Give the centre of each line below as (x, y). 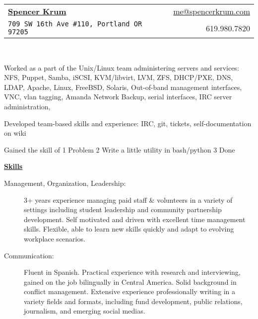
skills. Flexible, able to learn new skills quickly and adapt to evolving (129, 229)
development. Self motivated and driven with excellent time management (135, 219)
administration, (27, 106)
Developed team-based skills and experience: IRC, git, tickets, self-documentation (128, 123)
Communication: (29, 255)
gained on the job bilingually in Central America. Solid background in (130, 281)
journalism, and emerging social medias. (85, 311)
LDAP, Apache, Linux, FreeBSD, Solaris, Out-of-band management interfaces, (123, 87)
